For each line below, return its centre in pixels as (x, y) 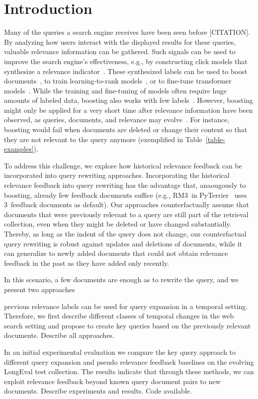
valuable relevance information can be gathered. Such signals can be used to (120, 51)
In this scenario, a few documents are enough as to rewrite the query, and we (121, 279)
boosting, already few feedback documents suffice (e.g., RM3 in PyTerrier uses (126, 195)
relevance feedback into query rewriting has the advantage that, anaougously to (125, 185)
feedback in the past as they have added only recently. (86, 263)
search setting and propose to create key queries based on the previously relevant (128, 325)
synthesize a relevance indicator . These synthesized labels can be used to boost (126, 71)
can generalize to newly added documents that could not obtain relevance (116, 253)
